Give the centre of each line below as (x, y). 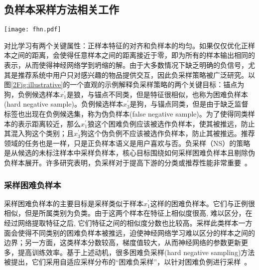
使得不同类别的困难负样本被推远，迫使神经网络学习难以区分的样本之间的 (136, 232)
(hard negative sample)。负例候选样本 (64, 104)
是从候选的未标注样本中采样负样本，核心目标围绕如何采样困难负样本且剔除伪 (129, 153)
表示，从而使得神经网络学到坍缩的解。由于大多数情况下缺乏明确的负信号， (126, 65)
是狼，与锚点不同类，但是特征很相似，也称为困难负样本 (157, 94)
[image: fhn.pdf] (33, 30)
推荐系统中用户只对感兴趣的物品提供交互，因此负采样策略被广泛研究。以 (136, 74)
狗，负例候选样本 (32, 94)
